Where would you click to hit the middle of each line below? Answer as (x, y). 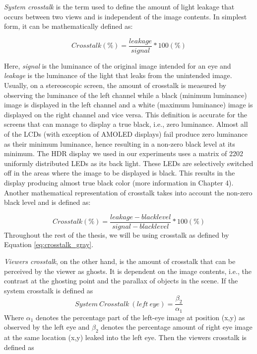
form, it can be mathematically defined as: (68, 26)
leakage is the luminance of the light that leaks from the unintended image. (118, 75)
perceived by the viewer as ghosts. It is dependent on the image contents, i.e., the (128, 271)
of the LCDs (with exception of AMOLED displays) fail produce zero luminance (126, 134)
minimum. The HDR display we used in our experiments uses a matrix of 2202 (124, 153)
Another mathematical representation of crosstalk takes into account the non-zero (128, 192)
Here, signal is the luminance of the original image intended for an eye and (118, 65)
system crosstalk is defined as (49, 290)
